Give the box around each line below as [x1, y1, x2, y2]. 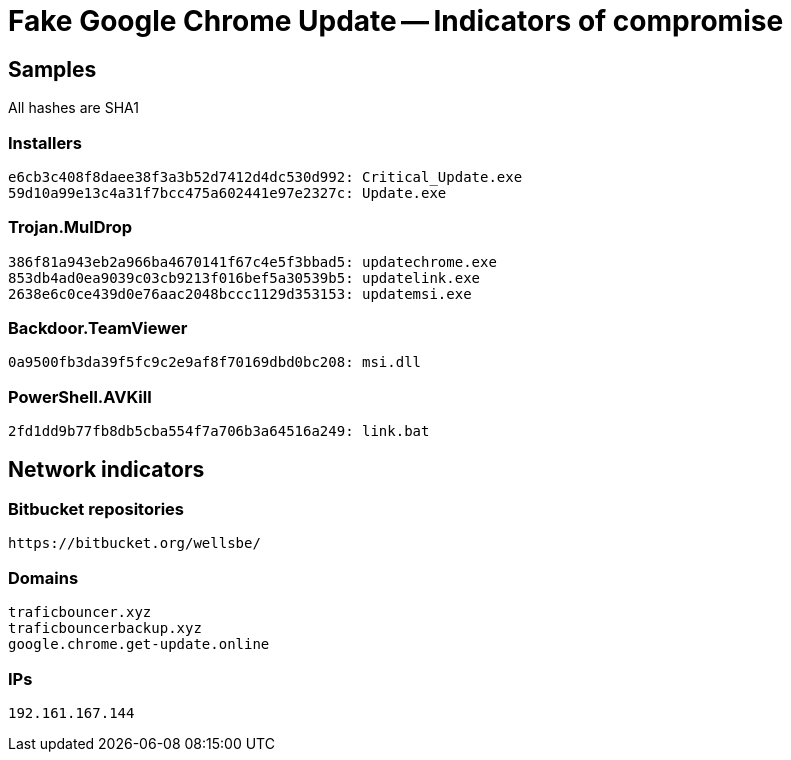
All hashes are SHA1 [8, 99, 139, 117]
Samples [8, 56, 97, 82]
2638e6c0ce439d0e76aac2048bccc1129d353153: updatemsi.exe [8, 285, 472, 302]
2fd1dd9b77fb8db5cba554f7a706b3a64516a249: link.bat [8, 423, 430, 440]
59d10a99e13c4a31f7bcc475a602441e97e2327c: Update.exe [8, 184, 447, 201]
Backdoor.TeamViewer [8, 318, 188, 339]
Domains [8, 567, 79, 588]
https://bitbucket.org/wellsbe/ [8, 535, 261, 552]
